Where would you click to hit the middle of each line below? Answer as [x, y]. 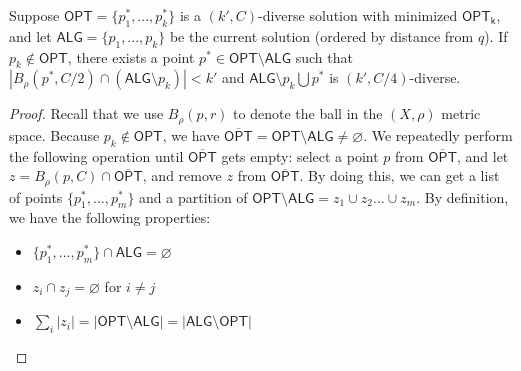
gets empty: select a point [300, 155]
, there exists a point [131, 56]
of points [36, 196]
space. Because [54, 134]
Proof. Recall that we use [86, 113]
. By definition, [462, 196]
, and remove [182, 175]
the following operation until [96, 155]
